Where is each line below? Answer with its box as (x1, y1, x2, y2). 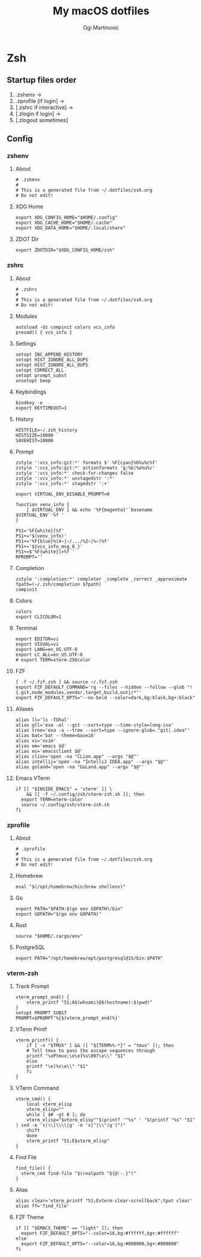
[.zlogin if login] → (15, 110, 61, 117)
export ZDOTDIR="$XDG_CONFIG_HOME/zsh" (15, 247, 115, 253)
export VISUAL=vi (15, 641, 59, 647)
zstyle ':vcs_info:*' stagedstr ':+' (15, 480, 110, 486)
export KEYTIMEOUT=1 (15, 405, 67, 411)
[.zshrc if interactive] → (15, 104, 74, 111)
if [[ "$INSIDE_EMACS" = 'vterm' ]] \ (15, 786, 112, 792)
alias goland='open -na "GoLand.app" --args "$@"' (15, 764, 145, 770)
